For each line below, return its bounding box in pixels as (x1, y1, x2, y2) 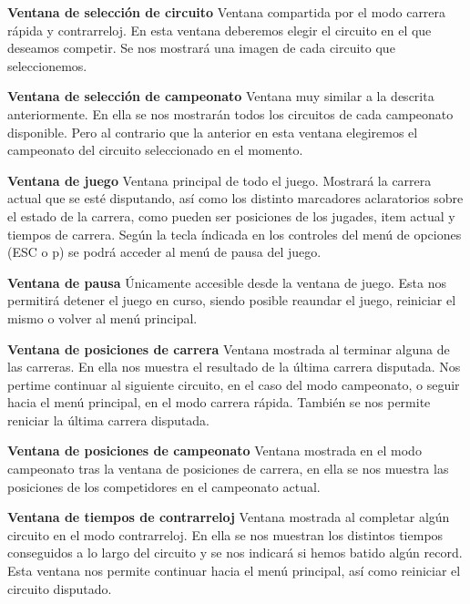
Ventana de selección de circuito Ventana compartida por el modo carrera (7, 3, 446, 21)
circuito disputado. (7, 578, 112, 598)
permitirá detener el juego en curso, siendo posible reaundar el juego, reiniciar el (7, 291, 456, 310)
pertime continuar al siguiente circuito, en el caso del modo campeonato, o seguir (7, 374, 460, 394)
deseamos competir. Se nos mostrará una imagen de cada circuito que (7, 38, 395, 57)
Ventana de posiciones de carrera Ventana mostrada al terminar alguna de (7, 339, 450, 358)
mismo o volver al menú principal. (7, 308, 198, 327)
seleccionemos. (7, 56, 87, 75)
